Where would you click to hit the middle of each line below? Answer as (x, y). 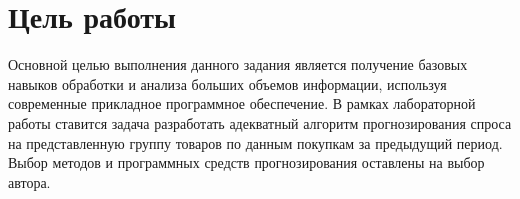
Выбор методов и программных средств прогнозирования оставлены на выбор (246, 162)
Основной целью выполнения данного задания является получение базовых (238, 64)
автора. (29, 181)
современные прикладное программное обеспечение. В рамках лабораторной (242, 103)
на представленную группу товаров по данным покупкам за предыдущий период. (255, 142)
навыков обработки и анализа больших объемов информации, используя (227, 83)
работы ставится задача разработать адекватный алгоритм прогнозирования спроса (260, 122)
